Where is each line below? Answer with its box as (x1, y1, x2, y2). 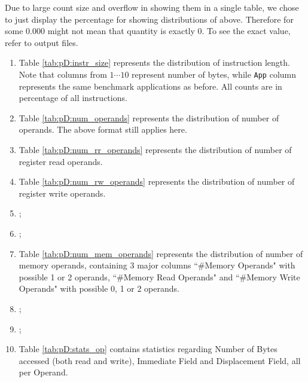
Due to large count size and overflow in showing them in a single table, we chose (5, 1, 299, 13)
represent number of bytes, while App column (132, 68, 297, 80)
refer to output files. (5, 36, 78, 48)
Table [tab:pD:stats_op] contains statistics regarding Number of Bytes (19, 343, 277, 355)
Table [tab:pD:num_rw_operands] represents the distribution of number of (19, 175, 295, 188)
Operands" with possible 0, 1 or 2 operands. (19, 282, 179, 295)
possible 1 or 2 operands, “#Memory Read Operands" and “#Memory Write (19, 270, 300, 283)
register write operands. (19, 187, 106, 199)
